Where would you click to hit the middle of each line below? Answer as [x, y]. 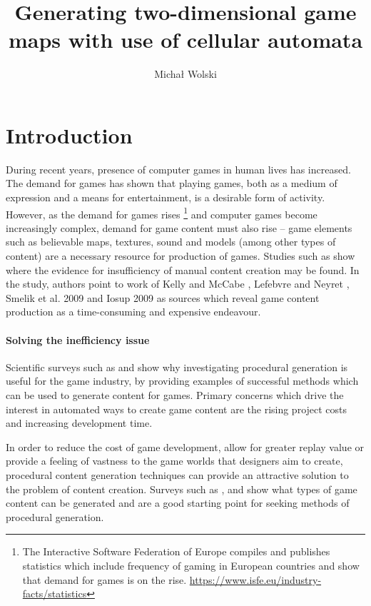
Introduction [69, 135]
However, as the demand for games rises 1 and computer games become [162, 213]
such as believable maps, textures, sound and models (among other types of [171, 242]
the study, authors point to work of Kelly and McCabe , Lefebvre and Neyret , [178, 284]
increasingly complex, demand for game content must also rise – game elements [179, 227]
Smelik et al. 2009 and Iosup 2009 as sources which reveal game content [163, 297]
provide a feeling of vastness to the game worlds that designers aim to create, [174, 461]
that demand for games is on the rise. [105, 579]
